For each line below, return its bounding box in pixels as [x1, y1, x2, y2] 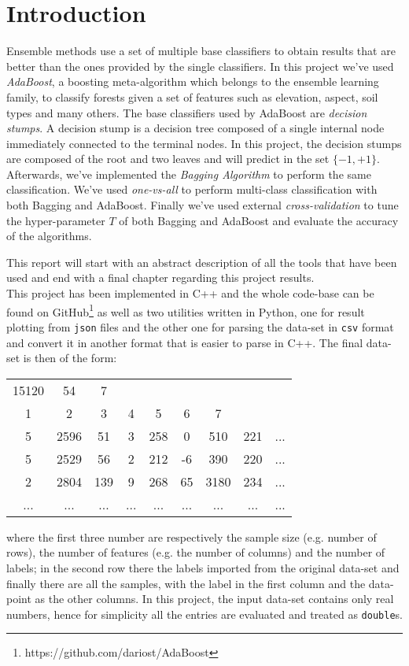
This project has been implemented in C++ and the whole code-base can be [6, 285, 374, 302]
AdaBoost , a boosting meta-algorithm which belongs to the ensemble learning [6, 73, 379, 90]
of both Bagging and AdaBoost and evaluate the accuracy [119, 212, 399, 228]
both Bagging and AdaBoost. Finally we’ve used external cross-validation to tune [6, 197, 399, 213]
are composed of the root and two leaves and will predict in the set [6, 150, 330, 167]
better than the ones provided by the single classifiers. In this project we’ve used [6, 57, 394, 74]
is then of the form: [23, 350, 117, 366]
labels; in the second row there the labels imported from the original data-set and [6, 559, 400, 575]
